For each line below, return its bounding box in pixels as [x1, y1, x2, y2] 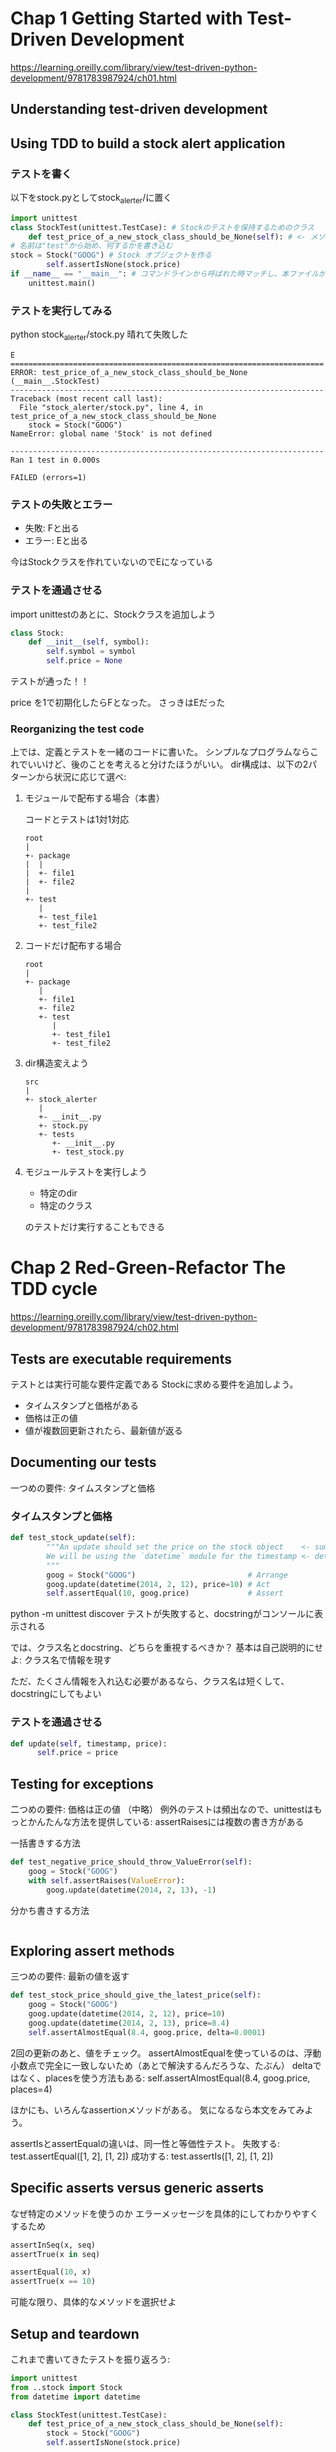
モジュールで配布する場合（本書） [24, 792, 165, 804]
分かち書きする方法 [10, 1904, 90, 1916]
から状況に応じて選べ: [36, 771, 127, 783]
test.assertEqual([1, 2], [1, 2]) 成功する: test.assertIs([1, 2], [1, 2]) [10, 2150, 274, 2162]
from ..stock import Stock [10, 2382, 123, 2392]
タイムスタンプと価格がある [24, 1400, 140, 1412]
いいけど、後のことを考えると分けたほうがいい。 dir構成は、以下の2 [27, 758, 309, 771]
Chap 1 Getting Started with [10, 7, 243, 30]
